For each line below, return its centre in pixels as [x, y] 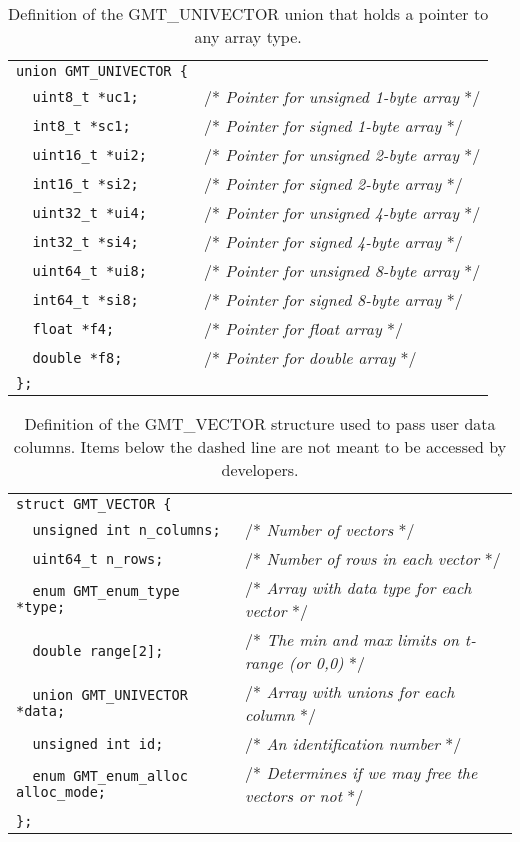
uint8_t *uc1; [85, 96]
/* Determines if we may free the [361, 772]
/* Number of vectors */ [330, 529]
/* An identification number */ [353, 743]
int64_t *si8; [85, 299]
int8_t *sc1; [81, 125]
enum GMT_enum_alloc [110, 776]
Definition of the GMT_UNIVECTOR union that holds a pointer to [248, 13]
